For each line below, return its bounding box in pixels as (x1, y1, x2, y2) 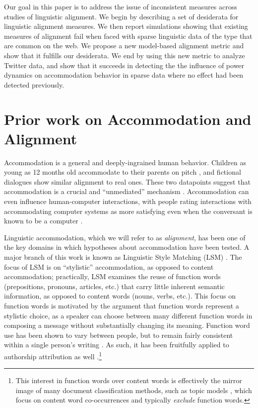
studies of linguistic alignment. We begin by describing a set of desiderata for (4, 11, 239, 21)
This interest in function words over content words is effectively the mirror (15, 375, 242, 386)
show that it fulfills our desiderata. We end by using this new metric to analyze (4, 50, 245, 60)
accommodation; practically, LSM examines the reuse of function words (4, 271, 221, 282)
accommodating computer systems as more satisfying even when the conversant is (4, 205, 253, 216)
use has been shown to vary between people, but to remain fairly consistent (4, 329, 233, 340)
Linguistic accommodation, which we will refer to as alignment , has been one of (4, 232, 246, 242)
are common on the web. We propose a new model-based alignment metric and (4, 40, 244, 51)
